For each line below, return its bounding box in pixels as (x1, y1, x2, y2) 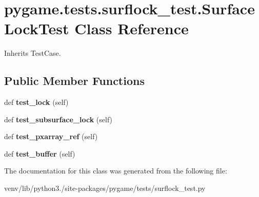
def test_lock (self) (4, 97, 69, 107)
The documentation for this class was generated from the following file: (4, 165, 227, 176)
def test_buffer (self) (4, 148, 75, 159)
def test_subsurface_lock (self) (4, 114, 113, 124)
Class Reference (74, 18, 189, 39)
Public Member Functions (4, 73, 145, 89)
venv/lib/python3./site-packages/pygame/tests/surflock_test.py (4, 183, 206, 193)
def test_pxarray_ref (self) (4, 131, 98, 142)
